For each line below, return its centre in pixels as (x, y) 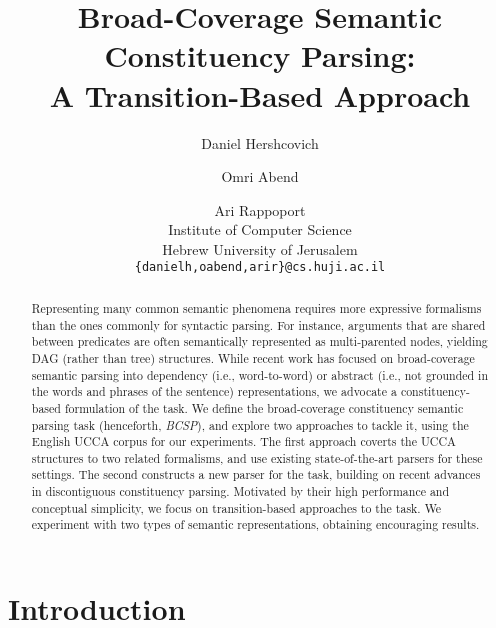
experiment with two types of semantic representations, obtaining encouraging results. (255, 524)
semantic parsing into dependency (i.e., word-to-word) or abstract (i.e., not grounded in (260, 374)
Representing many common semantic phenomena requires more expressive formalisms (256, 307)
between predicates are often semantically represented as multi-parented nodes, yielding (259, 341)
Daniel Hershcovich (260, 142)
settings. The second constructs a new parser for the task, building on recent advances (256, 474)
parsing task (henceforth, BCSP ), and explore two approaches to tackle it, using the (250, 424)
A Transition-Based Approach (260, 94)
